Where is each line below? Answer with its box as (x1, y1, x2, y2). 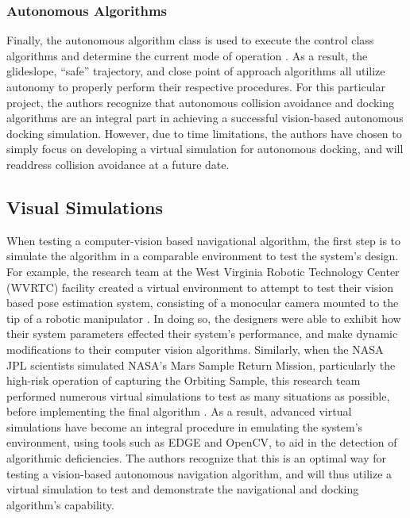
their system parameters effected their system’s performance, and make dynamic (6, 325, 398, 342)
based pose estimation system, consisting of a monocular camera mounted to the (6, 294, 399, 311)
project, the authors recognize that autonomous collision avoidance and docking (6, 94, 395, 110)
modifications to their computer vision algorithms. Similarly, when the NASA (6, 340, 384, 357)
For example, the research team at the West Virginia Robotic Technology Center (6, 263, 400, 279)
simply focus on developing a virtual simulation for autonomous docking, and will (6, 140, 404, 157)
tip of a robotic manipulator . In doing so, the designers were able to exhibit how (6, 309, 401, 326)
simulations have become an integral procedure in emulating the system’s (6, 418, 363, 435)
